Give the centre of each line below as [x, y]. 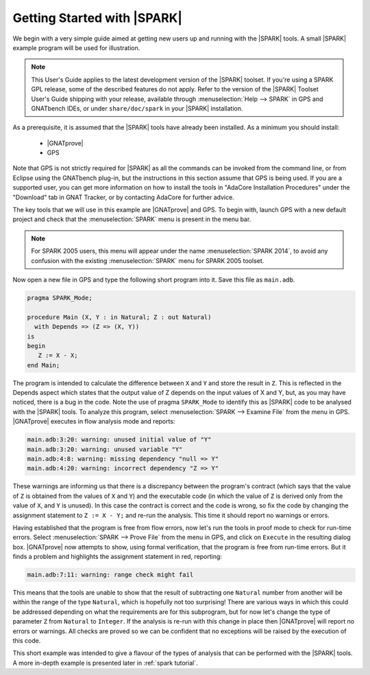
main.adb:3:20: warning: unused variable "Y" [105, 449]
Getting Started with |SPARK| [98, 18]
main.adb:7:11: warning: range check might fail [110, 575]
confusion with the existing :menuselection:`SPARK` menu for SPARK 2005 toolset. [148, 260]
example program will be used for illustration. [76, 47]
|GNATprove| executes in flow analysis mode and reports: [94, 422]
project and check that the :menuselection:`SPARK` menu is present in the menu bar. [132, 219]
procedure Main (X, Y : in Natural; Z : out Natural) [119, 317]
